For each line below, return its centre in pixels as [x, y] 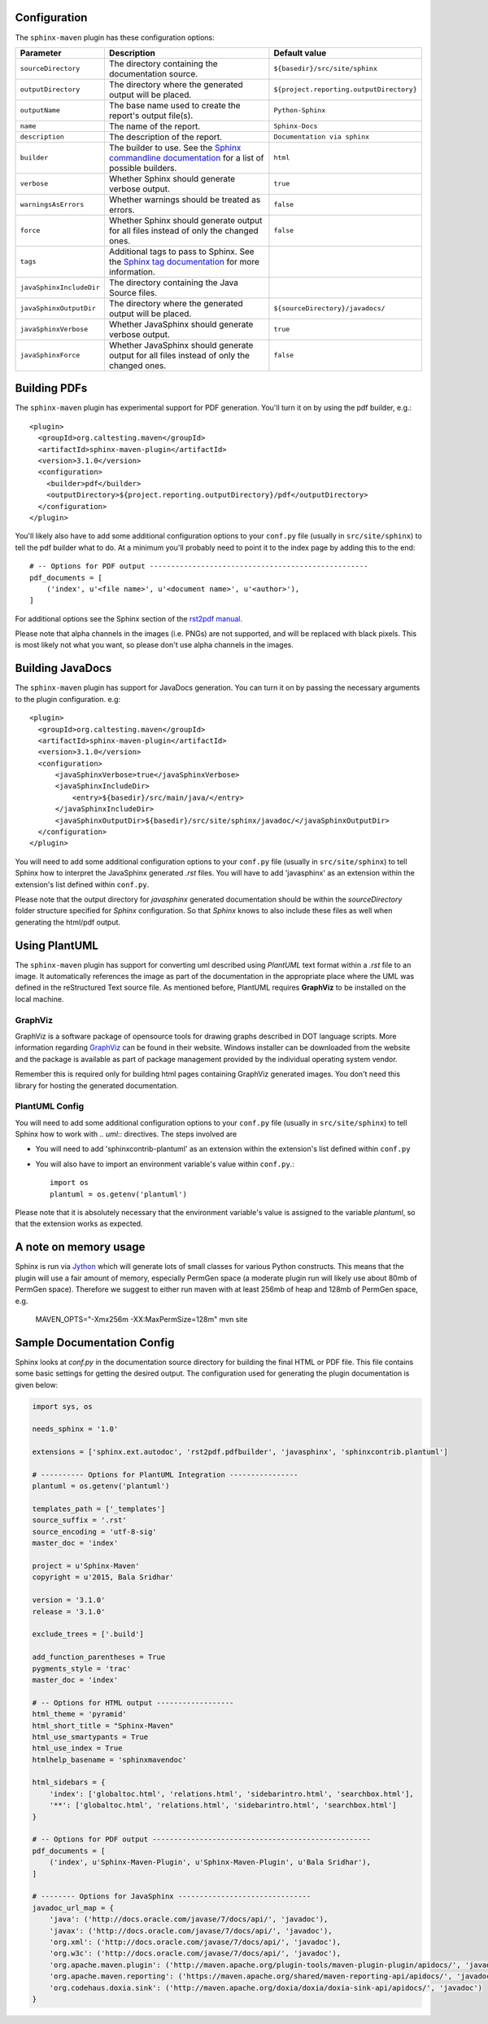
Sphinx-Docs [296, 126]
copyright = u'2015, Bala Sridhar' [103, 1577]
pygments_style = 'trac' [82, 1668]
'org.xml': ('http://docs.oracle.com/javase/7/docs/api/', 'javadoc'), [195, 1942]
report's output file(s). [151, 116]
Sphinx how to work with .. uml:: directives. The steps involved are [126, 1134]
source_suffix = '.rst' [80, 1520]
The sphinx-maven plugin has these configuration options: [115, 37]
